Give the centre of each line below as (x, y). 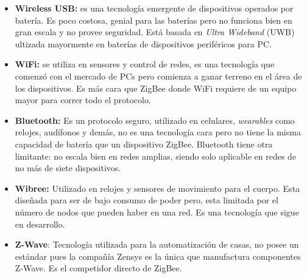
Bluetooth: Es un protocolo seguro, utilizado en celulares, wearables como (155, 120)
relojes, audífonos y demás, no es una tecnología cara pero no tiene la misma (158, 132)
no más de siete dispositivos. (68, 168)
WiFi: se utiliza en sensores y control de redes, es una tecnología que (145, 64)
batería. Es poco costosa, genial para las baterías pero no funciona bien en (153, 20)
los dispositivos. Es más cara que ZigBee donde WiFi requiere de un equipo (156, 88)
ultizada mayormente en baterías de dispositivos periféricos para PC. (143, 43)
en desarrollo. (40, 224)
